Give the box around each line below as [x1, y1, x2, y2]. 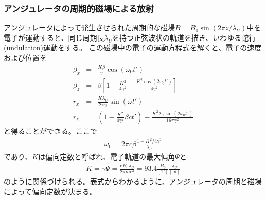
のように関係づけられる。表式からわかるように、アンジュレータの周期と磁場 [4, 176, 262, 187]
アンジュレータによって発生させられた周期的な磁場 [4, 22, 175, 33]
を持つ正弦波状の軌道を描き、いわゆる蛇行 [112, 32, 256, 43]
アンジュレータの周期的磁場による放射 [4, 2, 154, 14]
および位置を [4, 52, 47, 63]
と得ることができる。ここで [4, 125, 97, 136]
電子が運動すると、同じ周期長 [4, 32, 104, 43]
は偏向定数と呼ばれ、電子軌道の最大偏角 [38, 151, 175, 162]
